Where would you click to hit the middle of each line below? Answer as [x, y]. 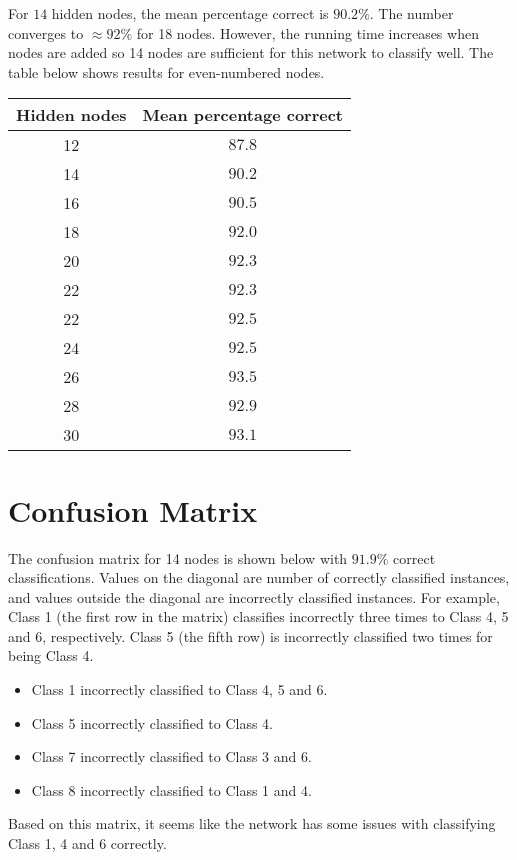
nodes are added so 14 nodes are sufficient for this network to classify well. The [251, 52]
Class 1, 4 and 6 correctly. [87, 843]
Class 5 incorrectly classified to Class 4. [152, 722]
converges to [46, 32]
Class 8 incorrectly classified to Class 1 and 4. [171, 789]
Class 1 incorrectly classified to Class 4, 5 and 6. [179, 689]
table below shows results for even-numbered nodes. [166, 71]
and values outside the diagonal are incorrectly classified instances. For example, [254, 596]
